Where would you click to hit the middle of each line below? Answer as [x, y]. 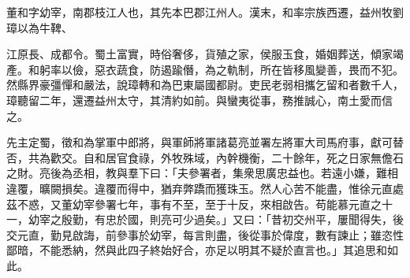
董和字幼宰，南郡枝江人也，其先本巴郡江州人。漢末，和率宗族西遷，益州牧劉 [205, 12]
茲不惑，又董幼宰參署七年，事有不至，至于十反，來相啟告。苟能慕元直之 [194, 204]
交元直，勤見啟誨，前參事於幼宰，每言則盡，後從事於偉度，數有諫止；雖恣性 [205, 234]
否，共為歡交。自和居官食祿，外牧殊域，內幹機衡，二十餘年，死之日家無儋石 [205, 157]
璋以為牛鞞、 [39, 27]
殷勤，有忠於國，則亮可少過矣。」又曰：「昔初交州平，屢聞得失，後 [232, 219]
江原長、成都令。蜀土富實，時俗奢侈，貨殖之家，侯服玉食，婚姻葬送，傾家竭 [205, 54]
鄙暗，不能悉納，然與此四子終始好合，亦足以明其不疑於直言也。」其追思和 [197, 250]
